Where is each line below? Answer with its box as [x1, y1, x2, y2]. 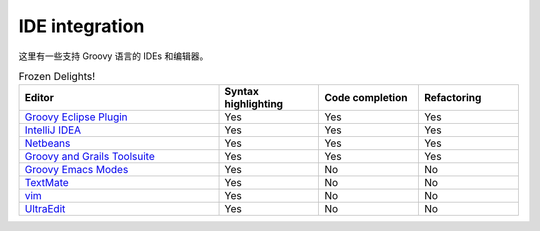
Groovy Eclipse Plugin [24, 110, 129, 124]
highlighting [224, 97, 284, 111]
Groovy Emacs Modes [24, 163, 129, 177]
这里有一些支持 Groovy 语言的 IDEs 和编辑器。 [18, 50, 209, 62]
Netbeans [24, 136, 71, 150]
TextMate [24, 176, 69, 190]
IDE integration [18, 15, 145, 37]
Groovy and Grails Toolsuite [24, 150, 155, 164]
